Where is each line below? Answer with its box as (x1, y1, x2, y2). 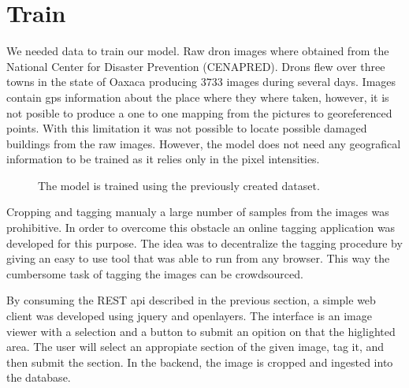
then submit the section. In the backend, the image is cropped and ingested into (6, 353, 393, 370)
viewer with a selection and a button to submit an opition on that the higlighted (6, 323, 396, 339)
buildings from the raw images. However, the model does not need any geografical (6, 135, 401, 151)
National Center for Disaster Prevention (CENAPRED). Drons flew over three (6, 58, 385, 74)
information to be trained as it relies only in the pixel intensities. (6, 151, 320, 167)
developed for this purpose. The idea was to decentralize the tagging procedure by (6, 234, 403, 251)
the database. (6, 369, 71, 386)
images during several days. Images (226, 73, 396, 90)
